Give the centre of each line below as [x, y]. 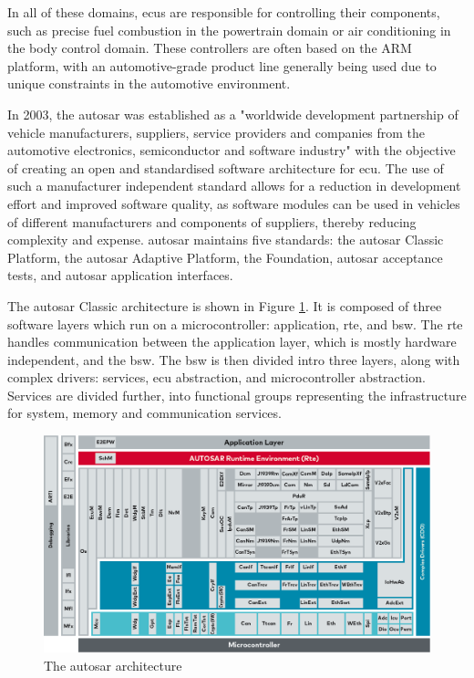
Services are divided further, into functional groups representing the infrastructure [237, 395]
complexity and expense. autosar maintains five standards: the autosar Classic [226, 240]
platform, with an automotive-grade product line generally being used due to [222, 65]
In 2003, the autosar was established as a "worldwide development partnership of [233, 114]
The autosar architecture [113, 665]
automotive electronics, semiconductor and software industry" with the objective [232, 150]
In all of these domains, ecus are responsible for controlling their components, [224, 12]
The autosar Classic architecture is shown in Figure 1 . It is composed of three [225, 305]
